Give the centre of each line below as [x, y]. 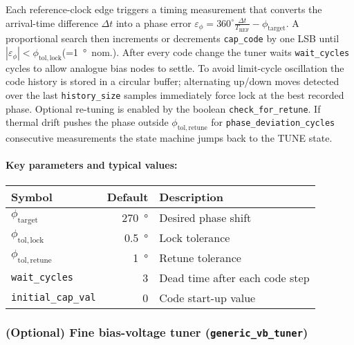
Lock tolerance [195, 237]
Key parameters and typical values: [92, 165]
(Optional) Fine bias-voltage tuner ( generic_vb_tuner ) [157, 332]
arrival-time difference [52, 22]
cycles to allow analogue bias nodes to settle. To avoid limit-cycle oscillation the [175, 67]
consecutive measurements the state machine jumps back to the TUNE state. [169, 138]
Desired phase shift [205, 217]
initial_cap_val [54, 298]
